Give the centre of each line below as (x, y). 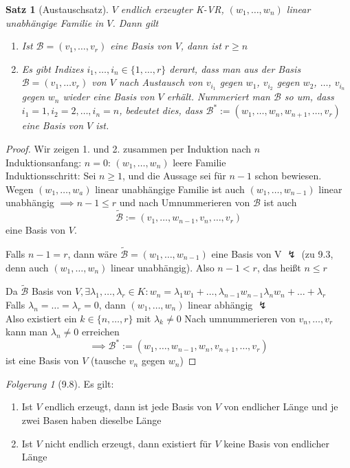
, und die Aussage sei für (174, 176)
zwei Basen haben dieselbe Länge (91, 420)
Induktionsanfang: (44, 162)
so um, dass (309, 97)
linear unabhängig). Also (163, 267)
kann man (27, 332)
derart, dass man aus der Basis (235, 68)
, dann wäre (92, 253)
